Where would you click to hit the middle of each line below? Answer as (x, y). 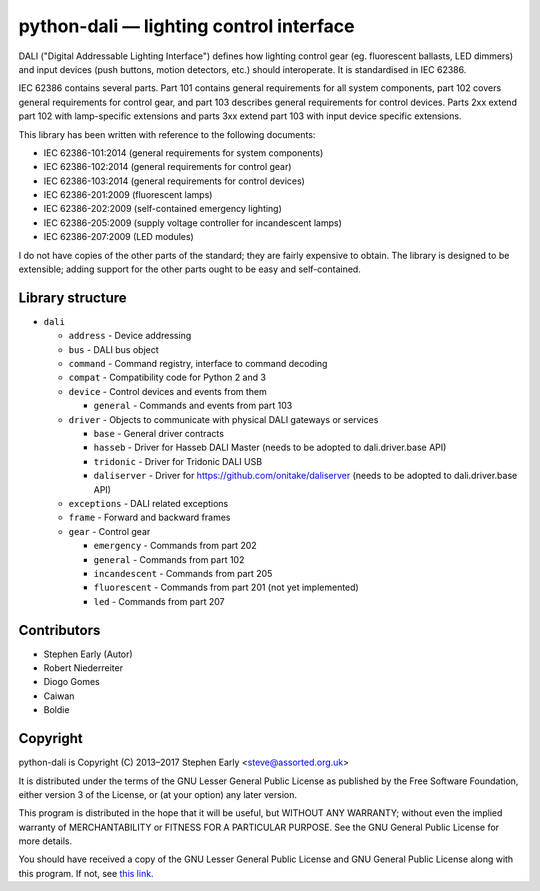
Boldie (56, 710)
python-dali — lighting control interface (186, 26)
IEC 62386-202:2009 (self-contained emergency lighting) (162, 209)
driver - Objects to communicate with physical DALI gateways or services (223, 419)
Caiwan (59, 696)
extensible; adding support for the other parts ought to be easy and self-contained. (190, 269)
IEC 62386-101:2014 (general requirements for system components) (183, 152)
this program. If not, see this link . (86, 873)
